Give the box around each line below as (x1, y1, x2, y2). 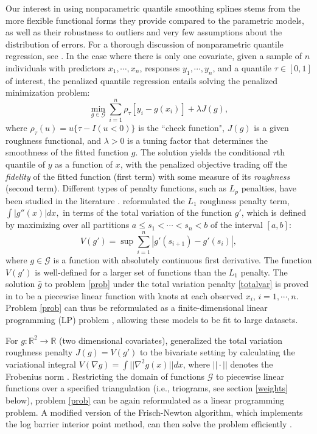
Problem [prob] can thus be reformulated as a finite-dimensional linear (5, 301, 268, 314)
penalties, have (241, 182, 296, 194)
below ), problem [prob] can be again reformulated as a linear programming (5, 393, 285, 406)
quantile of (5, 158, 45, 171)
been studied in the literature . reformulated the (5, 194, 185, 207)
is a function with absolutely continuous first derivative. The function (53, 254, 312, 266)
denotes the (230, 357, 273, 370)
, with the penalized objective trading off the (120, 158, 287, 171)
